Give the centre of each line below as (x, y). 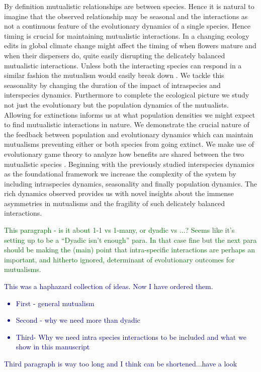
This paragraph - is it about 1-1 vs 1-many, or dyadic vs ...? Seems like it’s (119, 230)
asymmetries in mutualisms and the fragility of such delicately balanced (115, 203)
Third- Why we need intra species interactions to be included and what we (131, 337)
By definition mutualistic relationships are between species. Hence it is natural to (129, 6)
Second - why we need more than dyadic (78, 320)
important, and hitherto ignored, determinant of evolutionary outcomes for (119, 259)
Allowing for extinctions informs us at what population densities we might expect (130, 114)
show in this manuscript (53, 347)
